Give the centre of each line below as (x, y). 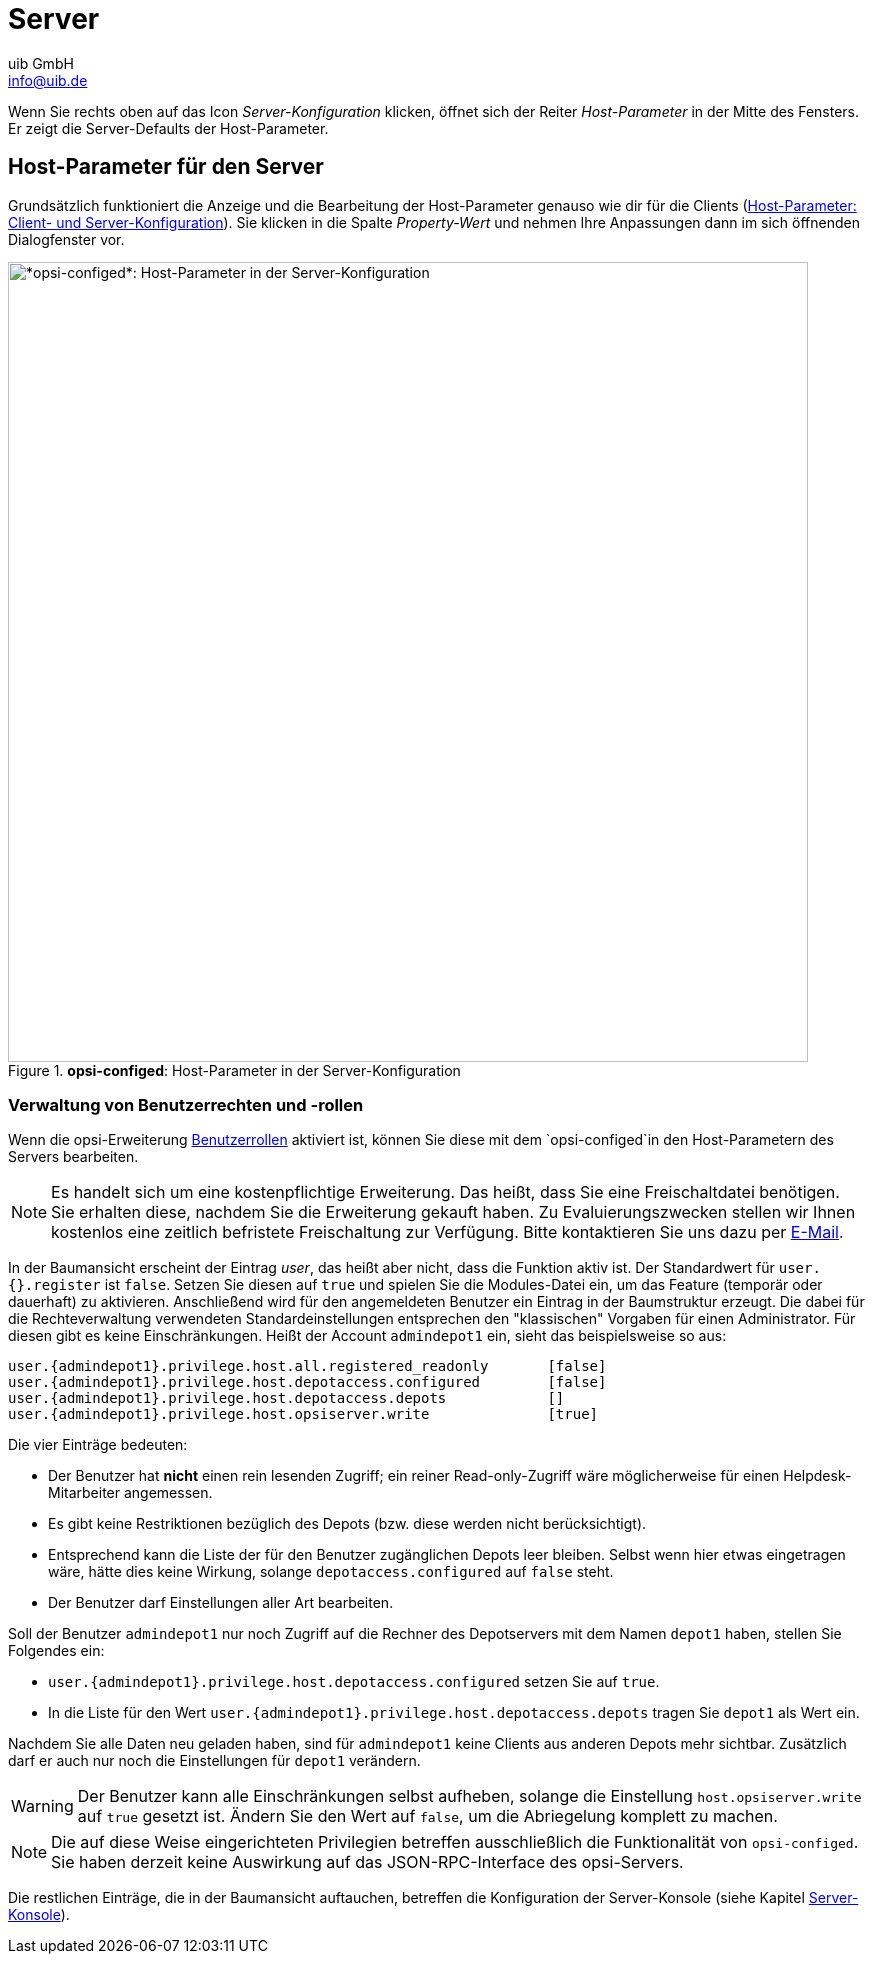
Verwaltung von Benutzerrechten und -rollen (186, 1104)
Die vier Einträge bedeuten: (98, 1445)
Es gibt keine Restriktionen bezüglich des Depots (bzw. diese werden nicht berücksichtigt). (347, 1524)
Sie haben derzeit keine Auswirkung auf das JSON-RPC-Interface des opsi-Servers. (367, 1862)
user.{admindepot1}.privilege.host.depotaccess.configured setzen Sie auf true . (354, 1682)
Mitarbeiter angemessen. (130, 1493)
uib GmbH (41, 63)
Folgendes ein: (56, 1651)
